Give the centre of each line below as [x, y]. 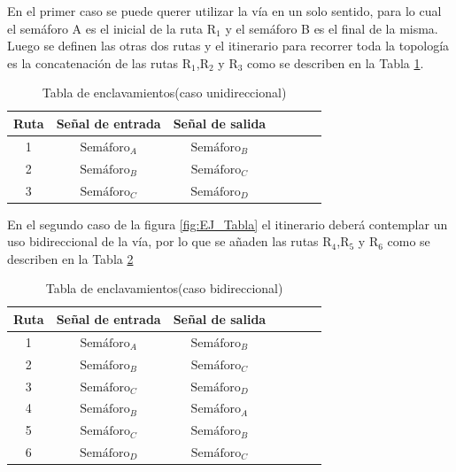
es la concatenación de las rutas [93, 62]
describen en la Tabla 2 [70, 258]
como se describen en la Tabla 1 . [336, 62]
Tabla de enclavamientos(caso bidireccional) [164, 288]
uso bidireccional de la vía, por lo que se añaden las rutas [163, 241]
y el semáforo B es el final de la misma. [332, 28]
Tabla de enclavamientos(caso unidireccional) [164, 93]
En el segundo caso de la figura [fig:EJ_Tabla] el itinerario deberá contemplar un [228, 224]
